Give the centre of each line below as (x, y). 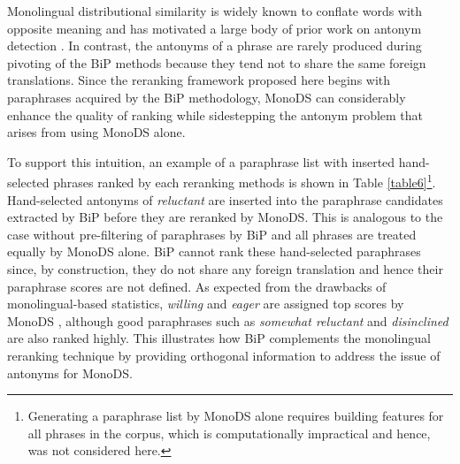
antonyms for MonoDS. (70, 373)
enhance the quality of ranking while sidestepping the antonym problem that (215, 114)
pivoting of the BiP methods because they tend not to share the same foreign (217, 62)
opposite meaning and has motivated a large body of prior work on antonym (215, 28)
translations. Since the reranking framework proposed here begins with (199, 80)
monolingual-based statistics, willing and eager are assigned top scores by (206, 304)
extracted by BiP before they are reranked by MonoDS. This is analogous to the (225, 217)
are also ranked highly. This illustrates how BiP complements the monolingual (219, 338)
